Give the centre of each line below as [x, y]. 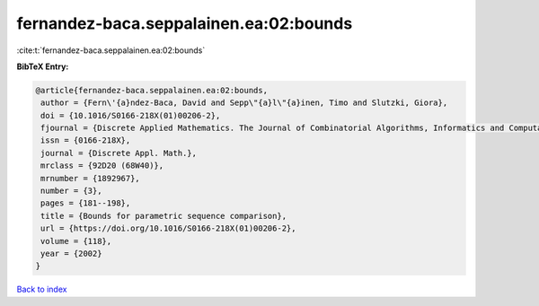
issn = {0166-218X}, [86, 140]
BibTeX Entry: [43, 66]
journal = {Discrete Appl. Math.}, [119, 153]
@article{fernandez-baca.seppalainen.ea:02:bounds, [152, 90]
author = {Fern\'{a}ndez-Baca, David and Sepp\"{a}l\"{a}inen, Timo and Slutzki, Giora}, [244, 103]
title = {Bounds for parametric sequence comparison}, [164, 216]
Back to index [42, 289]
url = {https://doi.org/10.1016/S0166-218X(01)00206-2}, [168, 228]
